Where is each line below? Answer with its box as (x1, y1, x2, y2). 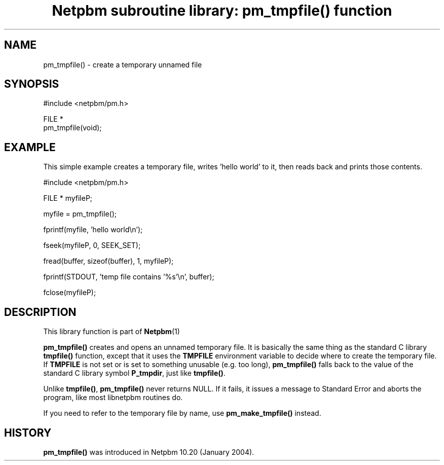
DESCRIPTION (4, 305, 77, 318)
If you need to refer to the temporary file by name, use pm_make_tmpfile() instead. (43, 409, 321, 418)
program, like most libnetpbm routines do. (43, 393, 183, 402)
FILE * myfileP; (43, 194, 93, 203)
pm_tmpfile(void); (43, 123, 102, 132)
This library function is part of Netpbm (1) (43, 327, 180, 336)
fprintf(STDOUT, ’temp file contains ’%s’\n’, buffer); (43, 272, 214, 281)
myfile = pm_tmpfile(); (43, 209, 117, 219)
